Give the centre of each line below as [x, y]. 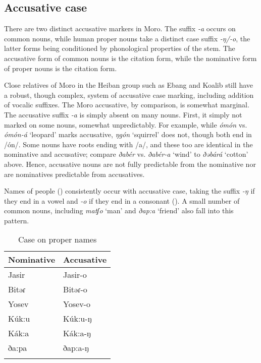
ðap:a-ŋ [76, 348]
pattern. [17, 220]
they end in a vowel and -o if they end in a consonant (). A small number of [122, 200]
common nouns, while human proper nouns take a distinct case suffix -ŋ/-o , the [127, 38]
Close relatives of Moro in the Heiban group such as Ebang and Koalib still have [129, 85]
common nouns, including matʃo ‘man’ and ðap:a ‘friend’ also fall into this [119, 210]
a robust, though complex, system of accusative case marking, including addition [129, 95]
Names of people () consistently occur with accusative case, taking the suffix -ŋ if [129, 191]
